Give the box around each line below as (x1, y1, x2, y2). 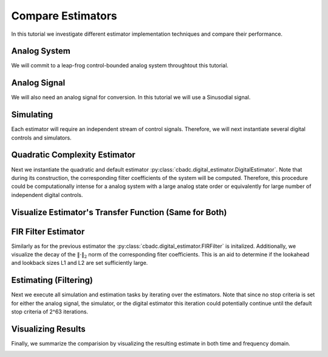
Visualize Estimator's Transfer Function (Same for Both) (11, 207, 227, 218)
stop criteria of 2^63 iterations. (11, 308, 88, 315)
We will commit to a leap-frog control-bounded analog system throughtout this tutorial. (11, 62, 229, 69)
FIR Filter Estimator (11, 226, 85, 236)
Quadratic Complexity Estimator (11, 150, 136, 160)
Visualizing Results (11, 324, 86, 334)
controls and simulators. (11, 134, 72, 141)
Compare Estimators (11, 9, 118, 22)
